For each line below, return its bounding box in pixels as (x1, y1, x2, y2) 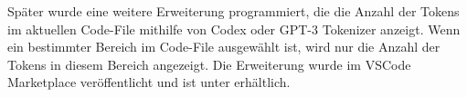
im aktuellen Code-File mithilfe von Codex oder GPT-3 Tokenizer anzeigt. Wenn (7, 19, 461, 38)
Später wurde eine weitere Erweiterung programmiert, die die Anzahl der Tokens (7, 2, 460, 20)
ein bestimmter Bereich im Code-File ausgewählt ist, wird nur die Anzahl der (7, 37, 440, 56)
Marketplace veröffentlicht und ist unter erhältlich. (7, 73, 291, 92)
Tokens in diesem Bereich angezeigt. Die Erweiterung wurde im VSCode (7, 54, 411, 73)
